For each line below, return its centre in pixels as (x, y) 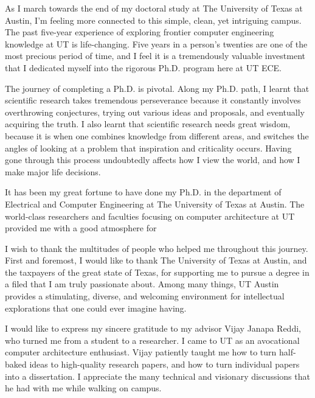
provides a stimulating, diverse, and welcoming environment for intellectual (145, 296)
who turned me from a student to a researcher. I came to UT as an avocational (152, 340)
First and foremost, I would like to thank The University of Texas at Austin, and (156, 260)
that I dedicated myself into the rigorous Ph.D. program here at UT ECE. (143, 67)
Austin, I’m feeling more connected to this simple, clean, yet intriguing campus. (153, 20)
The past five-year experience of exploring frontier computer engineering (140, 32)
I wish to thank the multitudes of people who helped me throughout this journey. (157, 248)
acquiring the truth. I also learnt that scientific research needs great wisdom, (148, 124)
